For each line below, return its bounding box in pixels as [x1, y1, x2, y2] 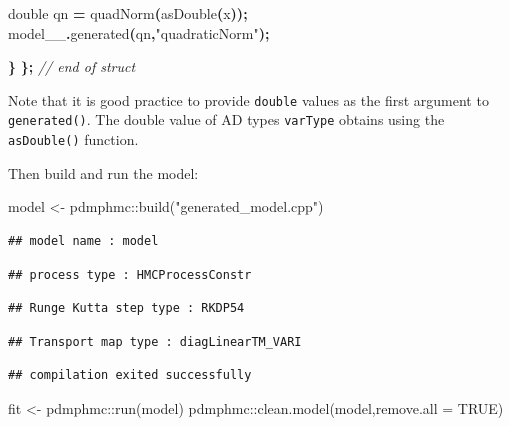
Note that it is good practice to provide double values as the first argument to [8, 89, 489, 110]
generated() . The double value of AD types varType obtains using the [8, 109, 445, 130]
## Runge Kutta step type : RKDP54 [8, 301, 245, 316]
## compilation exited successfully [8, 368, 252, 383]
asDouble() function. [8, 129, 139, 150]
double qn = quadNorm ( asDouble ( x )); [8, 3, 248, 23]
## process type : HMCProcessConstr [8, 267, 252, 282]
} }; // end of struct [8, 56, 136, 77]
